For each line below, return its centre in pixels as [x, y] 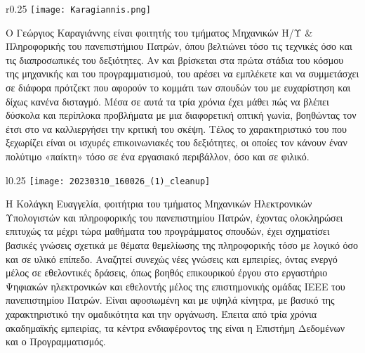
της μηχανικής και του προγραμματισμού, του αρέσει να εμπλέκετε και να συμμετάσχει [182, 73]
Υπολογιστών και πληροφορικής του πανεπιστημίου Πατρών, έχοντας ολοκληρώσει [174, 217]
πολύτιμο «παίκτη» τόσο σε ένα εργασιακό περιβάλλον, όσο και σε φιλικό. [158, 156]
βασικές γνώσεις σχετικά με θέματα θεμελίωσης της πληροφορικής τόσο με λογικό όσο [182, 245]
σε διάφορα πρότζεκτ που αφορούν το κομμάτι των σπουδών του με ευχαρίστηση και [178, 88]
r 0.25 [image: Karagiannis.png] [78, 8]
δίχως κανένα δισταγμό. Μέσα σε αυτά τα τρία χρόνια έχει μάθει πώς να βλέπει [167, 101]
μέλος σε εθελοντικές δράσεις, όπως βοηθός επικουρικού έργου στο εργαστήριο [167, 272]
